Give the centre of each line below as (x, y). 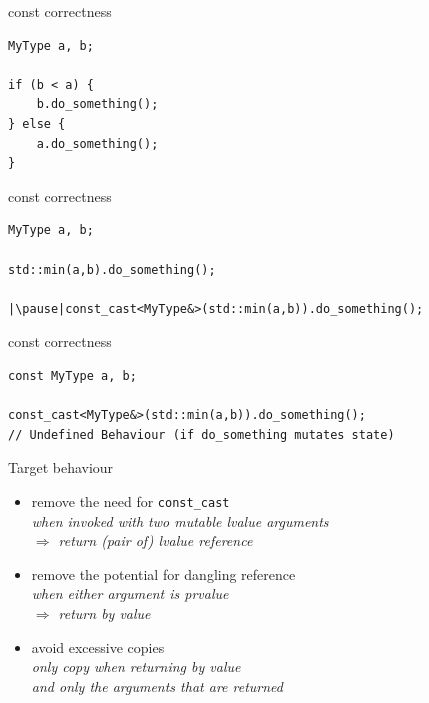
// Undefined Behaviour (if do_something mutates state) (201, 434)
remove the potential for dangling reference (163, 573)
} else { (37, 123)
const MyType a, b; (72, 375)
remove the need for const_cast (130, 500)
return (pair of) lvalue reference (155, 540)
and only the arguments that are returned (157, 685)
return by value (104, 612)
